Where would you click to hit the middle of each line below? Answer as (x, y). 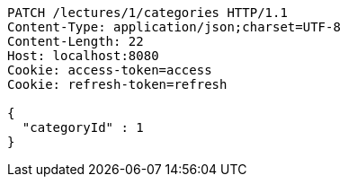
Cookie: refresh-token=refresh (117, 84)
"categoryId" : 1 (83, 127)
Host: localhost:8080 (83, 56)
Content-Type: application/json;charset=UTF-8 (174, 27)
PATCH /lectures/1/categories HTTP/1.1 (147, 13)
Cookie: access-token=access (110, 70)
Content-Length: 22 (76, 41)
